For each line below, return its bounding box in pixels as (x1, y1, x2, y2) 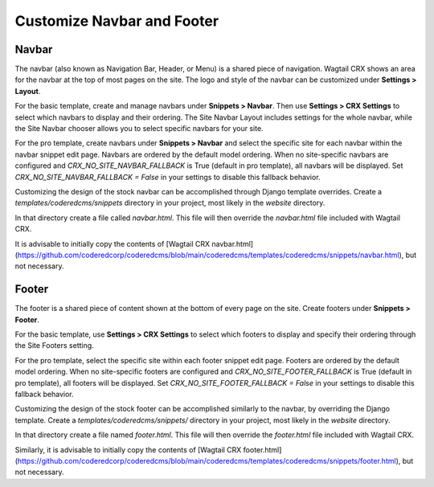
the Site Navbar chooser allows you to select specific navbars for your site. (14, 124, 264, 133)
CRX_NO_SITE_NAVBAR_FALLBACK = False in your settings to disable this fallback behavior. (14, 172, 321, 182)
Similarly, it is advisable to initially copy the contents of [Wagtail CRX (14, 444, 242, 454)
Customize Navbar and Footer (14, 12, 219, 30)
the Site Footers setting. (14, 341, 94, 350)
